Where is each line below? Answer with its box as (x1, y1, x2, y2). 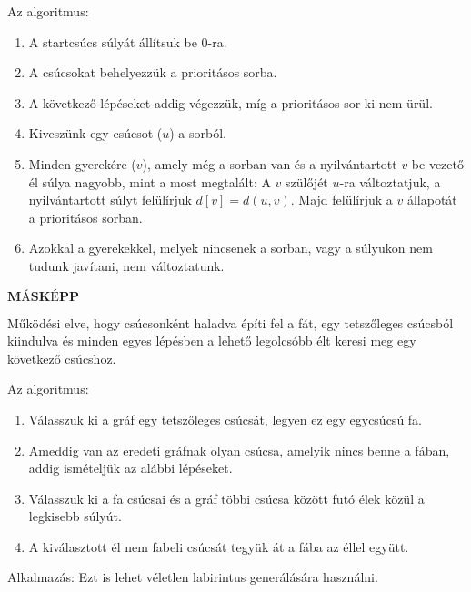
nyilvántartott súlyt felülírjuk (28, 190, 192, 209)
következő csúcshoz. (7, 348, 116, 367)
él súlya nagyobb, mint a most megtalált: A (28, 172, 271, 191)
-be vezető (407, 154, 464, 173)
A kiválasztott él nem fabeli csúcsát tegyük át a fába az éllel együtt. (28, 537, 409, 556)
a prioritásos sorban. (28, 207, 143, 226)
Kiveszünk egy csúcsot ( (28, 124, 163, 143)
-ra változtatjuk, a (339, 172, 441, 191)
